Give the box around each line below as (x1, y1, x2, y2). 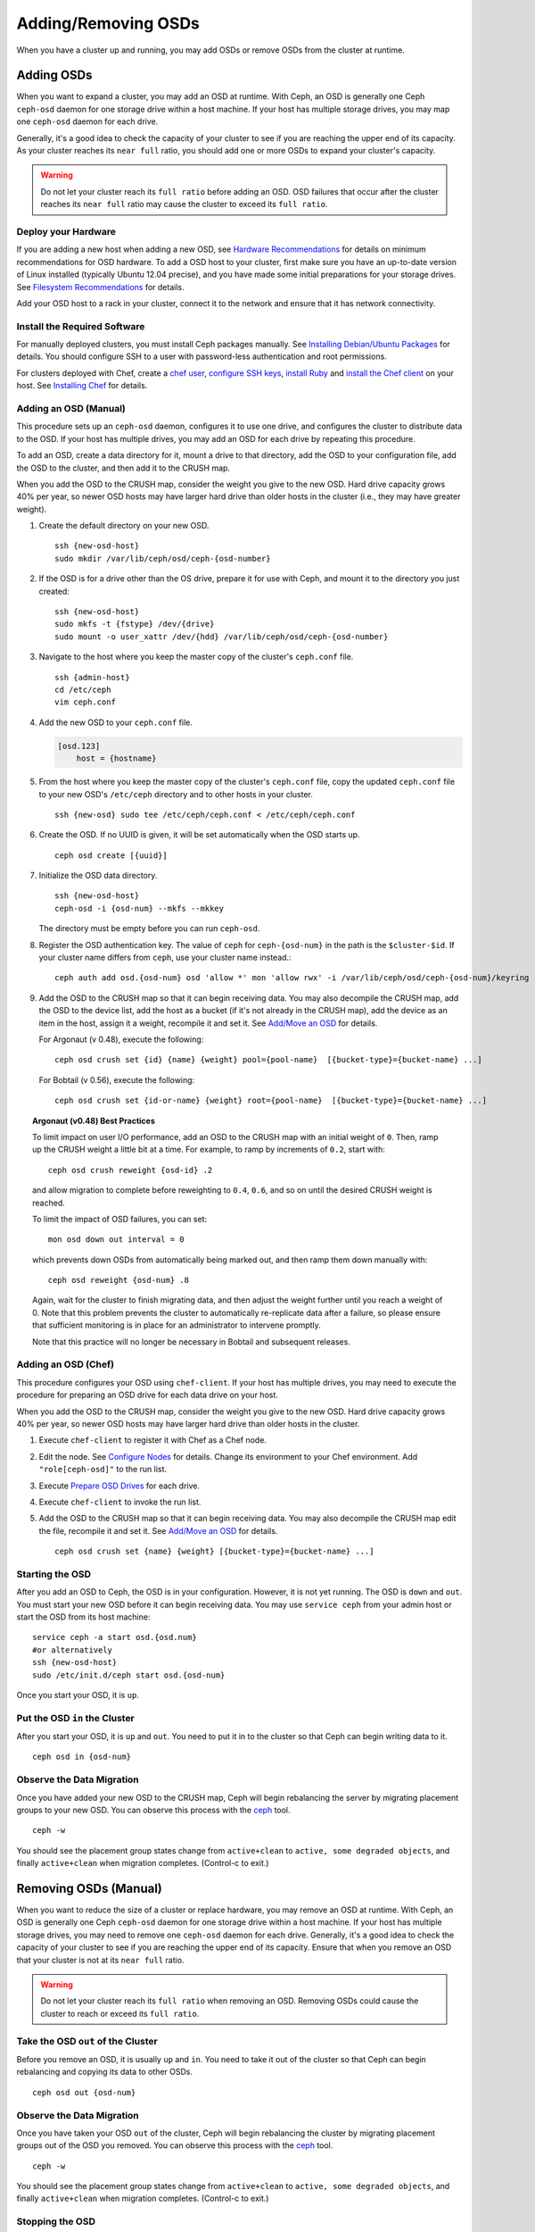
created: (38, 586, 70, 596)
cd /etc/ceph (54, 684, 111, 695)
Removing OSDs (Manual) (16, 1880, 162, 1896)
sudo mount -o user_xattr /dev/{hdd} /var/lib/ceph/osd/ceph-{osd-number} (54, 631, 389, 642)
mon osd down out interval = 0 (47, 1235, 185, 1245)
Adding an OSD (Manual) (16, 402, 127, 414)
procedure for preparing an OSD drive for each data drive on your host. (16, 1389, 278, 1401)
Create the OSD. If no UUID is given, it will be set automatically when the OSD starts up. (38, 829, 360, 840)
